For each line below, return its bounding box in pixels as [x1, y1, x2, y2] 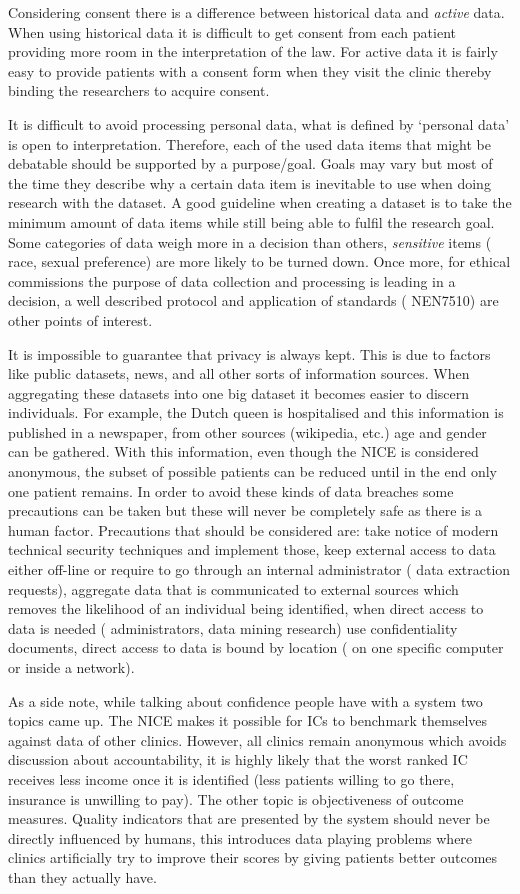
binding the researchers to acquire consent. [8, 80, 270, 101]
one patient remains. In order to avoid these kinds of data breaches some [8, 480, 454, 501]
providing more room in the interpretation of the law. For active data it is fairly [8, 41, 498, 62]
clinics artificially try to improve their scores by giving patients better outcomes [8, 847, 498, 868]
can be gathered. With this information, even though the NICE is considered [8, 441, 479, 462]
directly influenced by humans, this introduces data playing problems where [8, 827, 473, 848]
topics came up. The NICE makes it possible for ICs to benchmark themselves [8, 710, 488, 731]
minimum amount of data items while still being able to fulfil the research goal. [8, 211, 495, 232]
